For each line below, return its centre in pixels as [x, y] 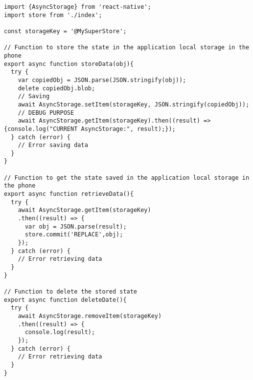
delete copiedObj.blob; [57, 88]
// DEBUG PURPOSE [46, 113]
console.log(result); [60, 332]
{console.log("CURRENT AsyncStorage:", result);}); [90, 129]
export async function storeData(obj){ [69, 64]
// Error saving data [53, 145]
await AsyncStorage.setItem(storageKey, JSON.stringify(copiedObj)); [134, 104]
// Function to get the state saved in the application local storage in [127, 178]
